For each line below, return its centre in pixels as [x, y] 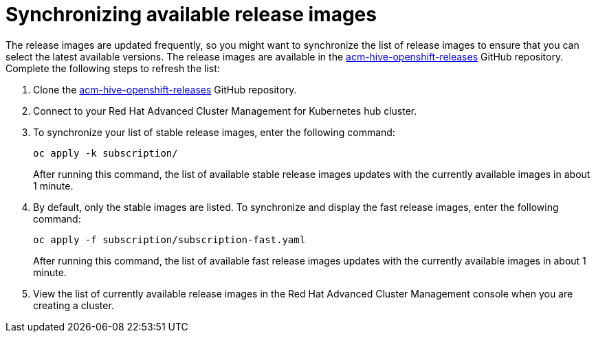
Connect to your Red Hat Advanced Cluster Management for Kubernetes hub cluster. [225, 111]
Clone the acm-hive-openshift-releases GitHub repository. [165, 89]
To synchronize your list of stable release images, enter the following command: [214, 132]
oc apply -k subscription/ [106, 153]
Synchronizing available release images [191, 14]
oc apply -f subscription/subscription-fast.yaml [169, 239]
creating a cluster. [74, 305]
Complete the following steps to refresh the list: [113, 68]
